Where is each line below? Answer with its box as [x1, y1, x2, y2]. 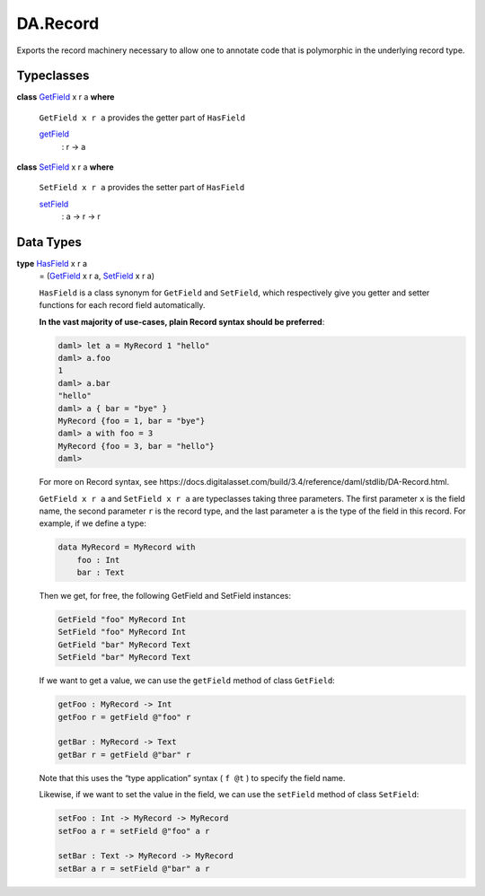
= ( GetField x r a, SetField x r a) [39, 270, 155, 282]
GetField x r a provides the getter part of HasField [39, 112, 246, 123]
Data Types [16, 234, 83, 250]
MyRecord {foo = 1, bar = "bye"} [57, 416, 206, 426]
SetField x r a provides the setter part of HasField [39, 182, 245, 193]
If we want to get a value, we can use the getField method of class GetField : [39, 675, 336, 686]
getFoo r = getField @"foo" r [57, 712, 191, 722]
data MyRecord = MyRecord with [57, 542, 197, 552]
